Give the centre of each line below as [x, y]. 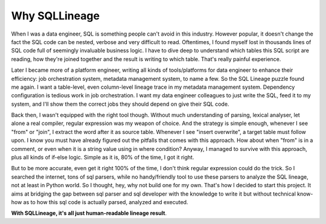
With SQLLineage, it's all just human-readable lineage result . [89, 213]
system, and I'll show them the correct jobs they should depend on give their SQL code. [120, 104]
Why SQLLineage [55, 16]
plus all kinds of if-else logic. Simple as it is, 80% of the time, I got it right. [103, 158]
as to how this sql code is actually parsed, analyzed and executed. [106, 202]
